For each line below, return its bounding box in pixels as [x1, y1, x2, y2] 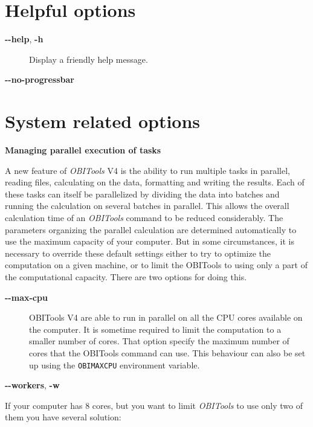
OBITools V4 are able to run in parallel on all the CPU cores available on [29, 311, 303, 324]
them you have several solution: [5, 411, 121, 423]
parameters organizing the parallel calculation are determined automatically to [5, 223, 297, 236]
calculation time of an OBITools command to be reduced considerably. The [5, 211, 283, 223]
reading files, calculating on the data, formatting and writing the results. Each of [5, 176, 305, 188]
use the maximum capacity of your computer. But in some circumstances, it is [5, 235, 294, 248]
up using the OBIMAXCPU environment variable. [29, 358, 200, 371]
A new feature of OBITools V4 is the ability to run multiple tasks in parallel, [5, 164, 291, 176]
